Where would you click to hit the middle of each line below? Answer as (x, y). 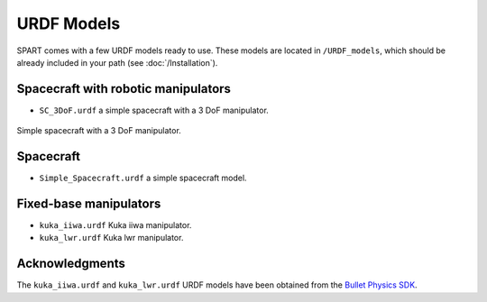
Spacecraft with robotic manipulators (124, 89)
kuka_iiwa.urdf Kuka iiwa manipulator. (115, 225)
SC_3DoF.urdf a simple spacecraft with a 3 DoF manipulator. (154, 110)
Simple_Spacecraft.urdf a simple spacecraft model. (143, 178)
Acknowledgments (71, 264)
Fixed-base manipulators (89, 203)
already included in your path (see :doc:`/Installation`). (117, 62)
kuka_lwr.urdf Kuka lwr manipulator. (111, 238)
